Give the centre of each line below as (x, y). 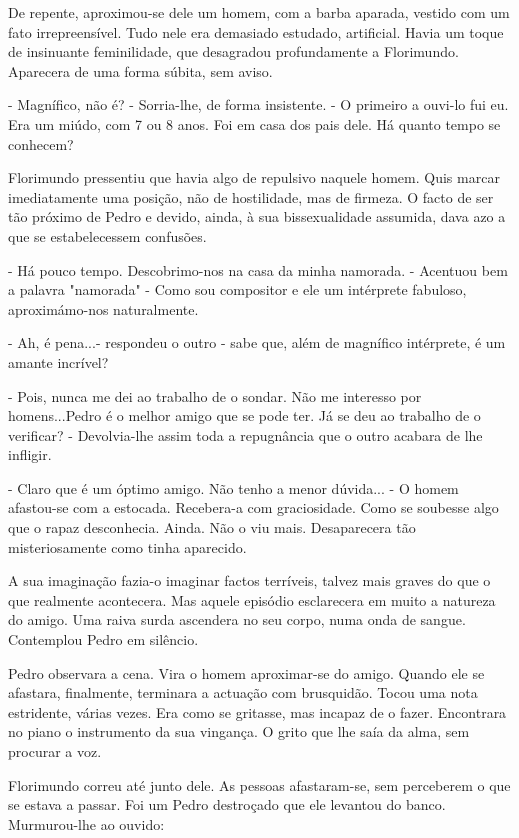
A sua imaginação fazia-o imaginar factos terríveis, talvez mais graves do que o (249, 580)
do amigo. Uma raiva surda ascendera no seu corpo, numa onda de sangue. (237, 619)
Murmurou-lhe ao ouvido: (86, 823)
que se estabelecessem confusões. (107, 235)
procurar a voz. (55, 751)
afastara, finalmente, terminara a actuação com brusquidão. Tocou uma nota (243, 692)
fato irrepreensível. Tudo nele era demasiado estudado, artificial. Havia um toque (256, 31)
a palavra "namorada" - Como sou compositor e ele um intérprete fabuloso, (237, 289)
